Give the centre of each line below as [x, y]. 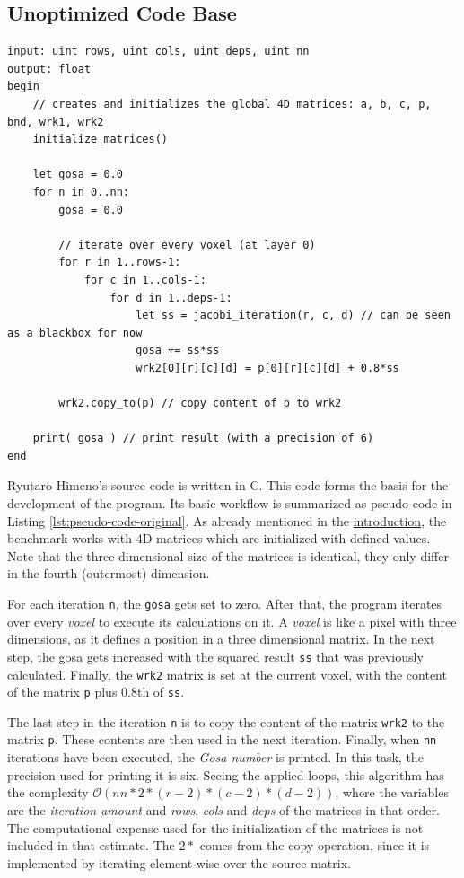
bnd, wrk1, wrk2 [56, 122]
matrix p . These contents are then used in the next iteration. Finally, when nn [222, 739]
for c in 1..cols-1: [145, 280]
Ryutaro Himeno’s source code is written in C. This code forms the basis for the [228, 485]
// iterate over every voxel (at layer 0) [187, 245]
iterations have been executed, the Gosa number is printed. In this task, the [215, 757]
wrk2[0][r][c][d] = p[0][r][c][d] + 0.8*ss [267, 368]
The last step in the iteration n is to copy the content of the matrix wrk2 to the [226, 721]
